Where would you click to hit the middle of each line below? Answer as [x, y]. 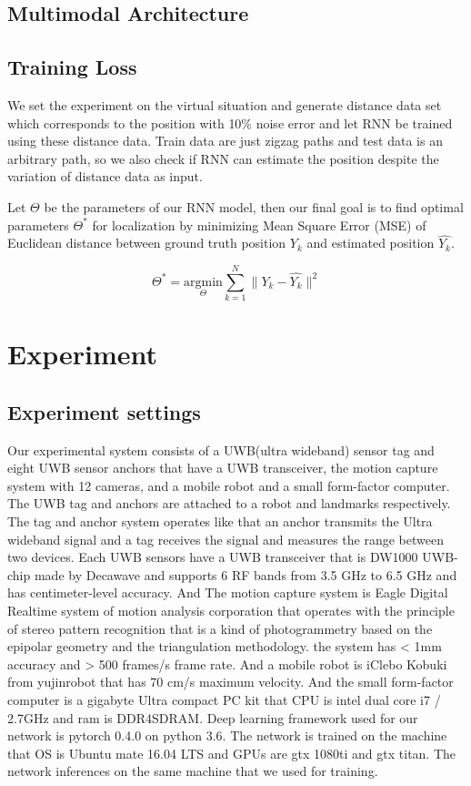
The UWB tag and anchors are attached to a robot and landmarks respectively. [229, 503]
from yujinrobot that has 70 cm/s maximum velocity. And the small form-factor [230, 682]
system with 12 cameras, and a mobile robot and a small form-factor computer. [229, 485]
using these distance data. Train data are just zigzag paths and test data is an [225, 141]
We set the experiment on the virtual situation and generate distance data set [225, 104]
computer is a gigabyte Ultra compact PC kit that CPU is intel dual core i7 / [224, 699]
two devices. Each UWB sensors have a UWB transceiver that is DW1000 [213, 557]
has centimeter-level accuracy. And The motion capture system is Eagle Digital [228, 592]
